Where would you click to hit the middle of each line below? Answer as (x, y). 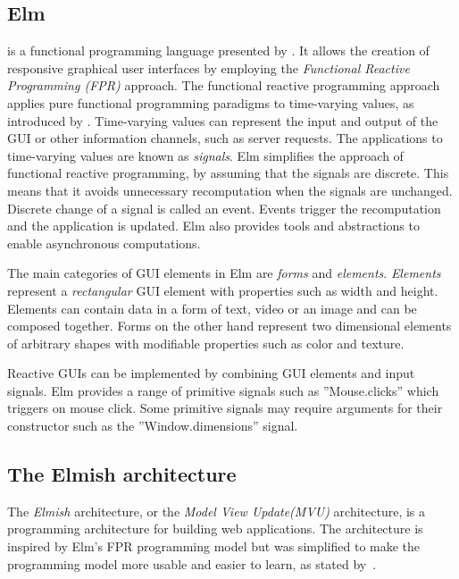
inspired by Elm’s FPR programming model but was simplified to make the (214, 546)
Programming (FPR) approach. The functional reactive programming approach (224, 85)
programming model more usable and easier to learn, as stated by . (192, 563)
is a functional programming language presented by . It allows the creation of (218, 50)
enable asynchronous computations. (104, 243)
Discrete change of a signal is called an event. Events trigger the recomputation (224, 208)
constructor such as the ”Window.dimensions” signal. (153, 426)
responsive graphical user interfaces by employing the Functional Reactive (209, 67)
